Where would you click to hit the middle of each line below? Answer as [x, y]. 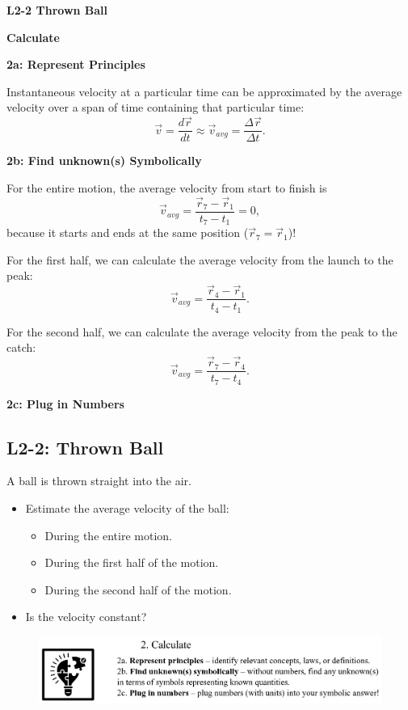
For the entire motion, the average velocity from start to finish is [167, 187]
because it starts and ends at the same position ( [128, 232]
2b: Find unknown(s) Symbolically [104, 161]
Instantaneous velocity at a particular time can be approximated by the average [204, 91]
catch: [21, 347]
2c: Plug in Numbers [65, 403]
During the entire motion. [108, 535]
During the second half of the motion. [138, 589]
